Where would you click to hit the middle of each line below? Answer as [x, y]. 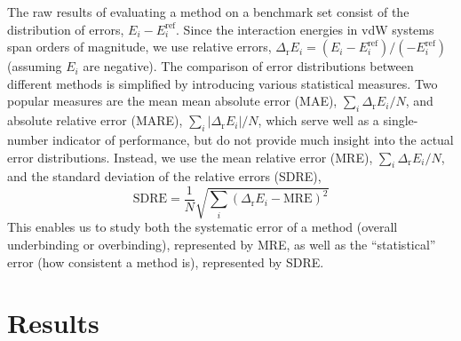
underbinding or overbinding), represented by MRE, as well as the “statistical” [222, 244]
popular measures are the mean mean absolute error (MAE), [172, 101]
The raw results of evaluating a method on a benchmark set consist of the [208, 12]
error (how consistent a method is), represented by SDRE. [166, 262]
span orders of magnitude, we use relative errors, [139, 47]
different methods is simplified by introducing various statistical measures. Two [223, 83]
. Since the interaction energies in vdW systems [305, 29]
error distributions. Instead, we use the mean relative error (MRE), [190, 157]
